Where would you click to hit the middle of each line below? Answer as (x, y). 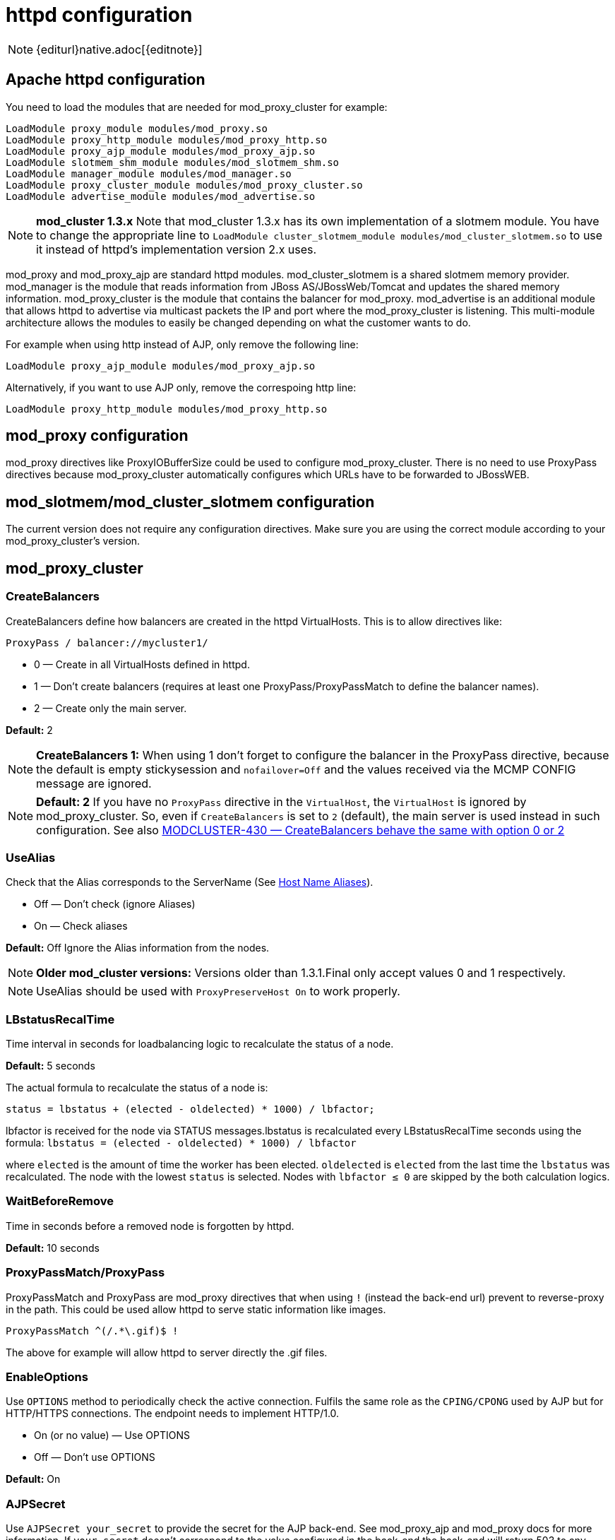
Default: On (33, 1479)
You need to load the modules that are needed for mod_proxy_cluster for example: (197, 107)
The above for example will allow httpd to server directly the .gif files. (167, 1352)
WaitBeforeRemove (60, 1201)
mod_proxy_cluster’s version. (73, 541)
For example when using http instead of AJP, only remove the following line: (182, 344)
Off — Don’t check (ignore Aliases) (115, 904)
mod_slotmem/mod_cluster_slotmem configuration (190, 502)
